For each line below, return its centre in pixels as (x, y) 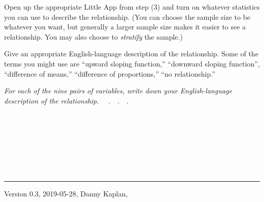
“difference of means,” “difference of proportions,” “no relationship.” (110, 73)
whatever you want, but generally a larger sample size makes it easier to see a (125, 27)
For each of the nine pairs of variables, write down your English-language (118, 91)
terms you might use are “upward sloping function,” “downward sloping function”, (132, 63)
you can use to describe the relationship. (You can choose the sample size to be (127, 16)
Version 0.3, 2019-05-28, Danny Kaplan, (66, 193)
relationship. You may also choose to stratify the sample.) (93, 36)
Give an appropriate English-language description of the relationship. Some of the (131, 54)
